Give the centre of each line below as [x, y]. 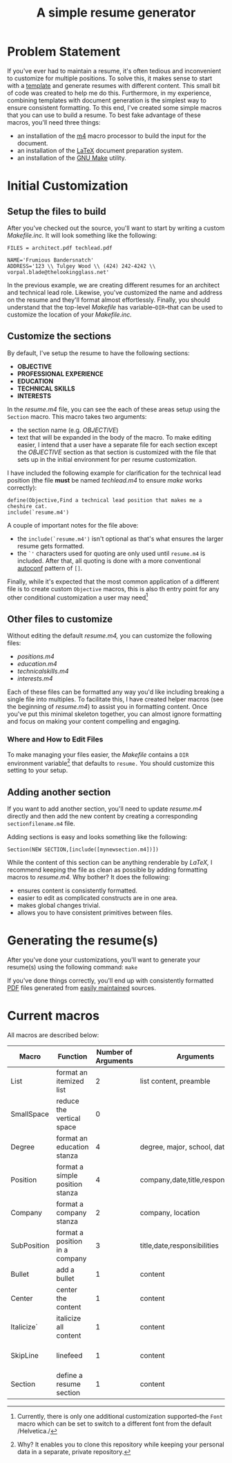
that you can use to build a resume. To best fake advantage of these [104, 115]
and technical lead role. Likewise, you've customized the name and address [115, 292]
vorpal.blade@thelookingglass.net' [58, 272]
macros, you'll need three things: [54, 122]
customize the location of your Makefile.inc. [70, 314]
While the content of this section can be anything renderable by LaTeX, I [110, 862]
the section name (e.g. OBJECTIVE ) [68, 430]
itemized [70, 1081]
